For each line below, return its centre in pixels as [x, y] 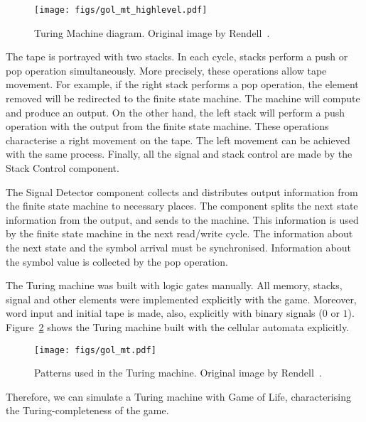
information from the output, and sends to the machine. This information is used [182, 219]
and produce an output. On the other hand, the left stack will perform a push [176, 112]
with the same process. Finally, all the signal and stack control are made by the [179, 154]
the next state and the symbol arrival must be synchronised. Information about [178, 247]
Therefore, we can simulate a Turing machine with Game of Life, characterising [178, 396]
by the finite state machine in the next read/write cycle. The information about [179, 233]
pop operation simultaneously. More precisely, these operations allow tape [166, 70]
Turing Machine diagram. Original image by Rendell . [152, 32]
